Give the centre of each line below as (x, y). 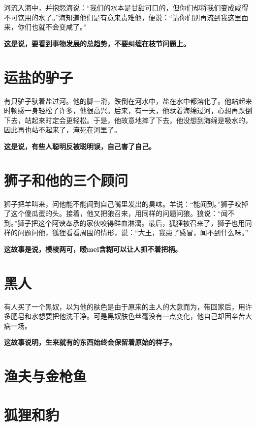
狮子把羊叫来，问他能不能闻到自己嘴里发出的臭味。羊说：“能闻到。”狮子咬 (123, 203)
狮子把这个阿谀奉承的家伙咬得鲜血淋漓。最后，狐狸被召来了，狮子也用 (131, 223)
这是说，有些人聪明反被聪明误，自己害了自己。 (80, 146)
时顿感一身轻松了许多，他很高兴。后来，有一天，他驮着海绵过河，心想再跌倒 (128, 110)
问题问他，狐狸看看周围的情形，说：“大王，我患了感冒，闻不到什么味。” (133, 232)
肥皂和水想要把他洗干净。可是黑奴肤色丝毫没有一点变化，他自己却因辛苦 (128, 316)
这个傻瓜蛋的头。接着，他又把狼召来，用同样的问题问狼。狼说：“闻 (119, 213)
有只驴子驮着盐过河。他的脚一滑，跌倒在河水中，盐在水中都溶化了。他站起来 (128, 101)
